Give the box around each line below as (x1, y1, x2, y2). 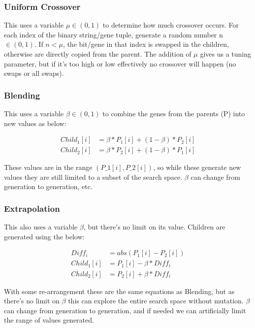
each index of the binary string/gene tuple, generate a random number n (4, 29, 223, 39)
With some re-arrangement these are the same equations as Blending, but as (4, 286, 235, 296)
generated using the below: (4, 231, 85, 241)
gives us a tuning (200, 49, 251, 59)
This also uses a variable (4, 222, 78, 232)
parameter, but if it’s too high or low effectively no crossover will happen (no (4, 58, 236, 68)
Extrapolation (4, 202, 60, 214)
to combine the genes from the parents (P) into (102, 108, 245, 118)
